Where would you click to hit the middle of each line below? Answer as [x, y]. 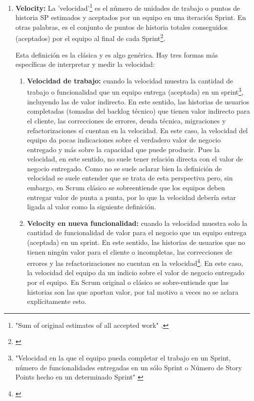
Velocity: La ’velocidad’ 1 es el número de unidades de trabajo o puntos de [128, 7]
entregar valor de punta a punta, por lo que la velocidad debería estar [131, 197]
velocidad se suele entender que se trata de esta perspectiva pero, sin [130, 178]
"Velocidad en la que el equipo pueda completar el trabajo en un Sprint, [123, 358]
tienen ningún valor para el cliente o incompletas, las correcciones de [130, 251]
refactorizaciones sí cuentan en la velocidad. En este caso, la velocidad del [138, 130]
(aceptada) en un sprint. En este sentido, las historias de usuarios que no [136, 242]
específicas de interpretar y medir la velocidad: [85, 64]
